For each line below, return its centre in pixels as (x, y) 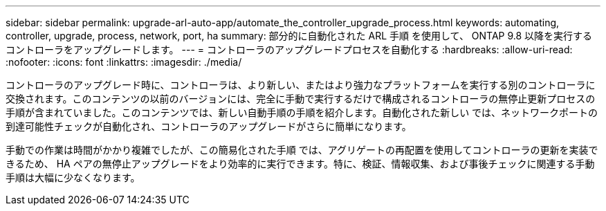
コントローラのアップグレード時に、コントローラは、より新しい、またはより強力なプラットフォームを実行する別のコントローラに (301, 85)
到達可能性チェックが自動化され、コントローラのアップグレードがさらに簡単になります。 (209, 126)
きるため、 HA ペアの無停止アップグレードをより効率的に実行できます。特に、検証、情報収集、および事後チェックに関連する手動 (300, 164)
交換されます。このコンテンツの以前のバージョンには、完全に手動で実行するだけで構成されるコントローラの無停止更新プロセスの (301, 99)
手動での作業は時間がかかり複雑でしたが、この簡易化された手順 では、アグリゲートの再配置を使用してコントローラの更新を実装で (302, 150)
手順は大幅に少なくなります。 (73, 177)
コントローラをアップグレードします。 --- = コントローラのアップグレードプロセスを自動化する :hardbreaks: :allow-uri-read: (289, 49)
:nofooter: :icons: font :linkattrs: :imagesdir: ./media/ (124, 62)
